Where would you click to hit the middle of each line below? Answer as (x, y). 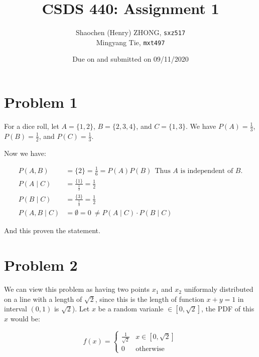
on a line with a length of (43, 299)
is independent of (207, 171)
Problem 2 (41, 265)
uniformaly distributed (219, 289)
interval (16, 309)
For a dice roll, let (32, 126)
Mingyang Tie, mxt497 (131, 42)
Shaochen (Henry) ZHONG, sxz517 (131, 32)
